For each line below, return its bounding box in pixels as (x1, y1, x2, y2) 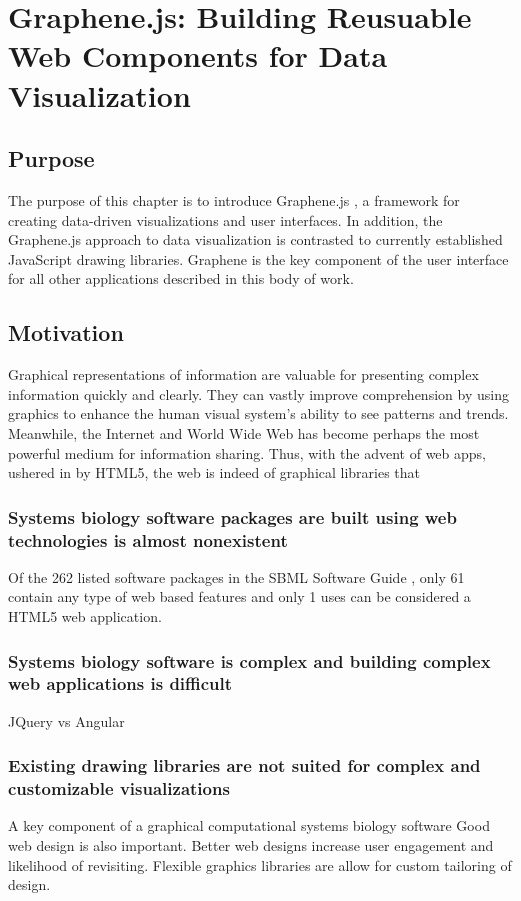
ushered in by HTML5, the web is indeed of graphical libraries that (8, 462, 421, 483)
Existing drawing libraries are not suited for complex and (8, 753, 481, 778)
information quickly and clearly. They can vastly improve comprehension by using (8, 383, 509, 404)
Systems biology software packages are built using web (8, 504, 457, 529)
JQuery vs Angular (8, 710, 125, 731)
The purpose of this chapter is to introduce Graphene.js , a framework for (8, 189, 460, 210)
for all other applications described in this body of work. (8, 268, 354, 289)
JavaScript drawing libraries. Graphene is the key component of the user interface (8, 248, 509, 269)
